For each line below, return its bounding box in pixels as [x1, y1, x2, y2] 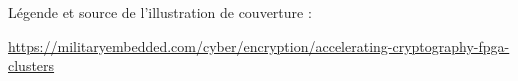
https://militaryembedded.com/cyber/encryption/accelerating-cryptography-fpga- [8, 35, 510, 56]
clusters [8, 55, 55, 76]
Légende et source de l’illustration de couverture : [8, 2, 312, 22]
